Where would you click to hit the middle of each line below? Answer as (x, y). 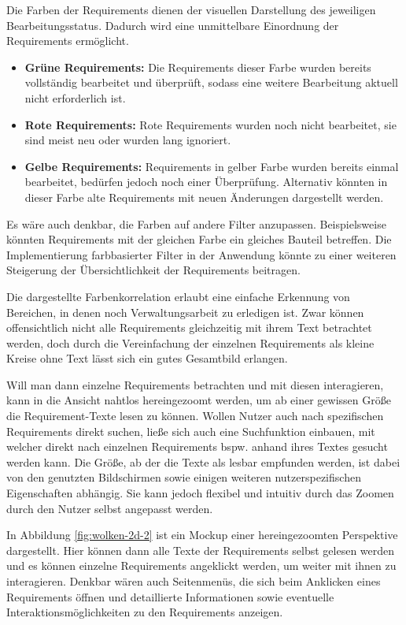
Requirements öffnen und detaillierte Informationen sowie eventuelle (170, 596)
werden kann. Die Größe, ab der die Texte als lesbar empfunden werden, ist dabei (203, 461)
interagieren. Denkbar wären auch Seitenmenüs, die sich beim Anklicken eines (194, 581)
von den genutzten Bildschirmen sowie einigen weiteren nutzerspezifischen (184, 477)
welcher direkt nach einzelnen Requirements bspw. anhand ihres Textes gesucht (197, 446)
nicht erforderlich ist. (75, 97)
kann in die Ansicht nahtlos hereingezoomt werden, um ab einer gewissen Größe (199, 400)
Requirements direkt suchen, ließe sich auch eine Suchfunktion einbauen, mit (191, 431)
